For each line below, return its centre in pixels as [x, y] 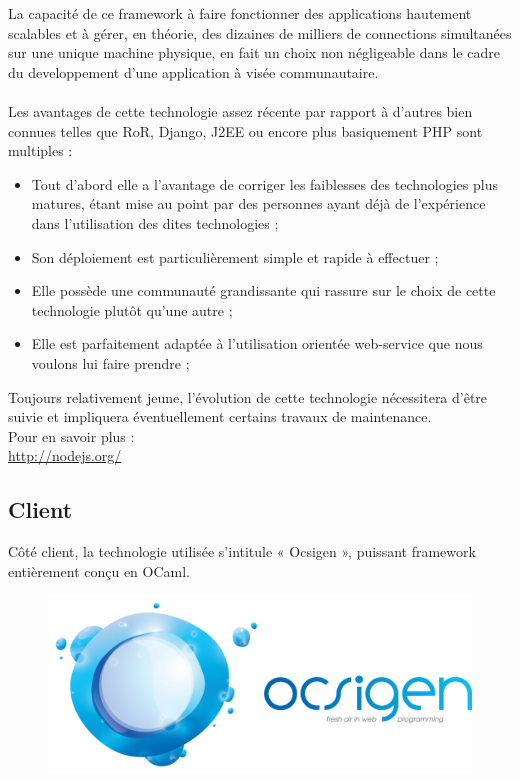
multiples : [40, 150]
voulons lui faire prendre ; [110, 362]
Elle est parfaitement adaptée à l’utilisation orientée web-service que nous [257, 343]
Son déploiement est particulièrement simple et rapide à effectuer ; [235, 256]
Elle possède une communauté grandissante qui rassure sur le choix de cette [263, 290]
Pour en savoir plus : [71, 435]
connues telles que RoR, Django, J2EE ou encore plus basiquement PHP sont [245, 130]
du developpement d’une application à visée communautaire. [193, 71]
